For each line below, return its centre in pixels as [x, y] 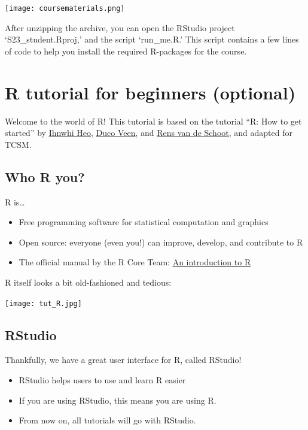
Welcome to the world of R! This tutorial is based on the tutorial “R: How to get [153, 121]
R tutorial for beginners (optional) [150, 92]
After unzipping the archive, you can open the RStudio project [120, 27]
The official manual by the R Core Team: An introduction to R [135, 262]
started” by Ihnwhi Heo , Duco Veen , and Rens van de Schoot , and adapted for [149, 133]
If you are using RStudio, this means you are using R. [118, 400]
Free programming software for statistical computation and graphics [144, 222]
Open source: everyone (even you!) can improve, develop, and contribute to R [161, 242]
